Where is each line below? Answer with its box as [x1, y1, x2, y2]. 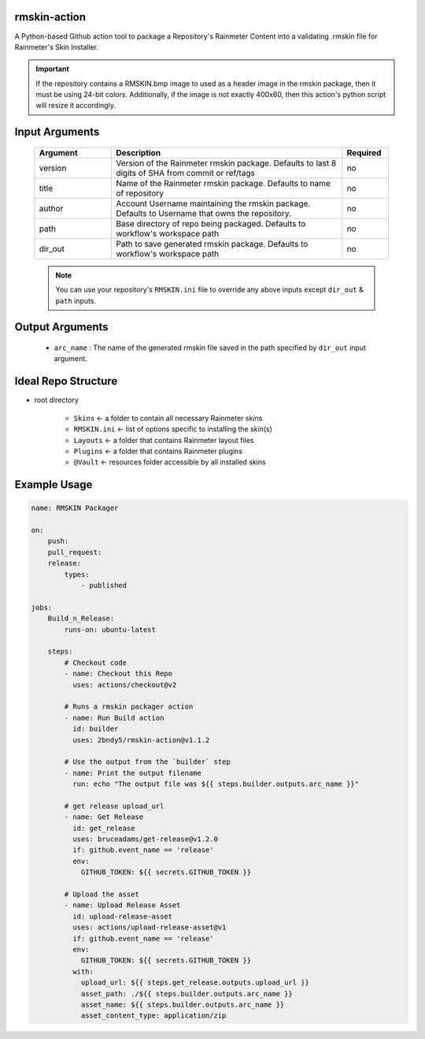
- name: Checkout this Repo [64, 669, 173, 678]
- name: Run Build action [64, 713, 164, 722]
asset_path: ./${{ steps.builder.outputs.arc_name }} [80, 989, 293, 998]
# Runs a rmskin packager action [64, 702, 194, 711]
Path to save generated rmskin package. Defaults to [115, 238, 309, 249]
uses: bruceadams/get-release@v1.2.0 [72, 835, 218, 843]
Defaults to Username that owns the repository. [115, 207, 291, 218]
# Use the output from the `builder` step [64, 758, 231, 766]
